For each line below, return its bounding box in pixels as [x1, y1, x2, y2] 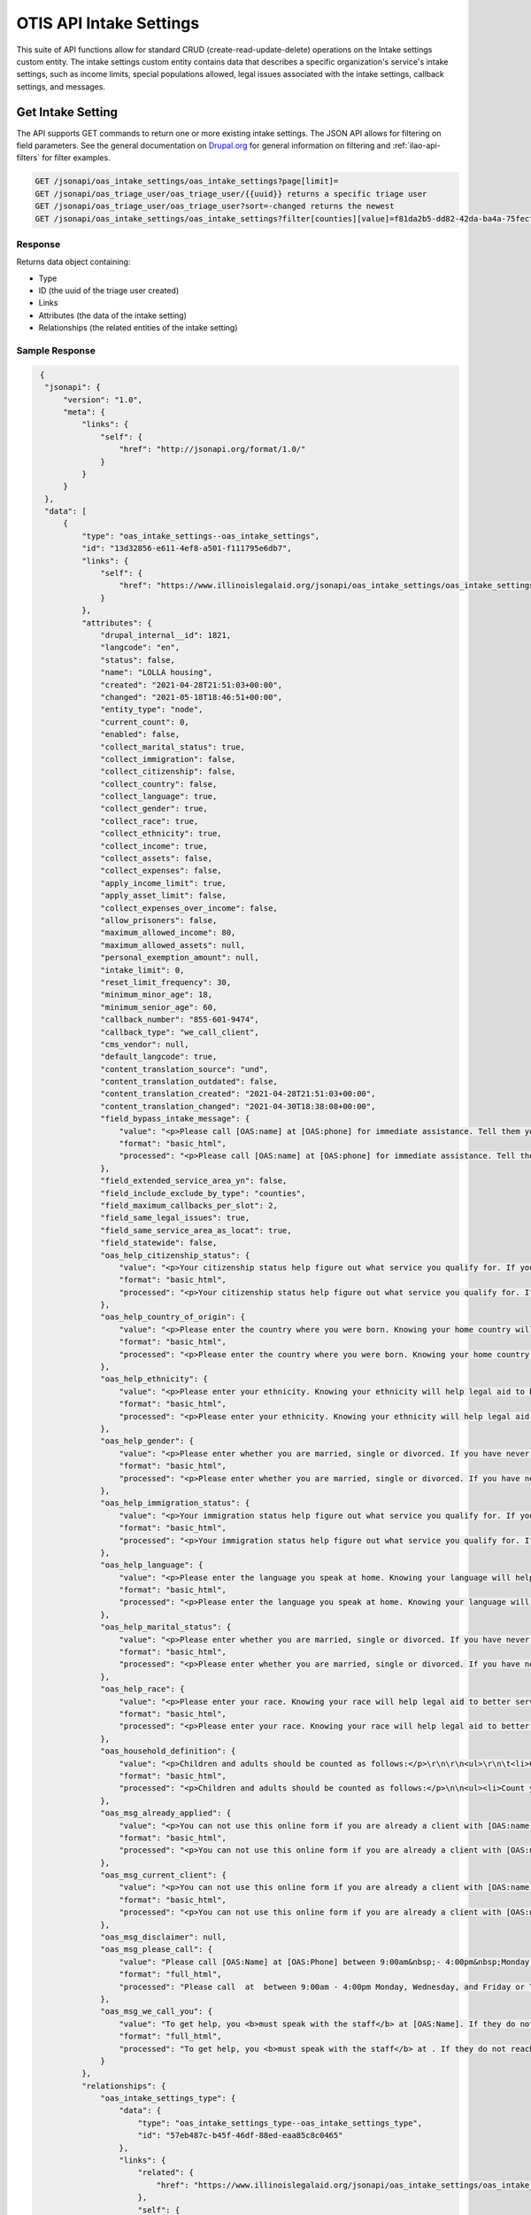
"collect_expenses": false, [100, 866, 222, 876]
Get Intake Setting [16, 105, 119, 120]
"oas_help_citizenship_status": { [100, 1250, 250, 1260]
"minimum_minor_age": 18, [100, 990, 212, 1000]
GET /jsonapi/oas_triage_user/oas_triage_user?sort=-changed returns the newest [35, 201, 395, 212]
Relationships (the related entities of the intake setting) [38, 323, 238, 333]
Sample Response [16, 345, 96, 357]
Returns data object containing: [16, 257, 131, 268]
